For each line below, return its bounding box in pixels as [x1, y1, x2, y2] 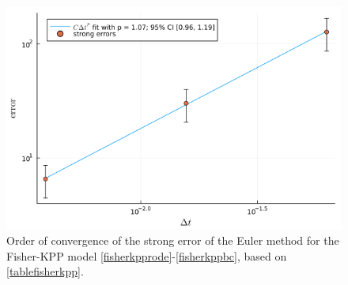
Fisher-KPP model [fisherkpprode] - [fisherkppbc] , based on [6, 247, 287, 264]
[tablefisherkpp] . [6, 263, 84, 279]
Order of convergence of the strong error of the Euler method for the [6, 232, 339, 249]
